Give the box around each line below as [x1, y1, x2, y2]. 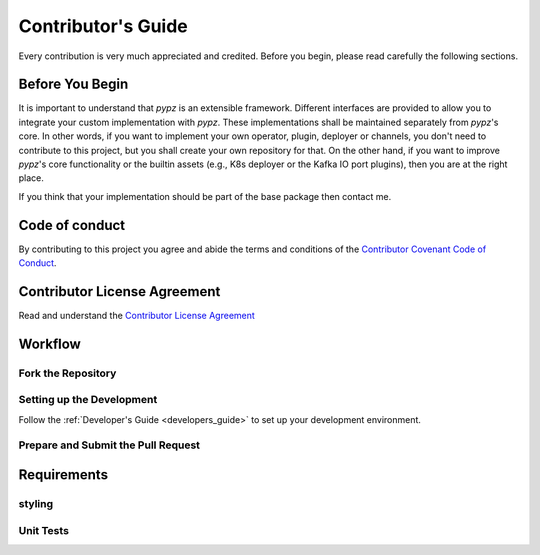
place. [18, 172, 45, 184]
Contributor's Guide [18, 15, 189, 37]
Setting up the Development [18, 393, 158, 407]
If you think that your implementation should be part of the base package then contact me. [18, 190, 392, 202]
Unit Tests [18, 523, 70, 537]
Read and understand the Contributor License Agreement [18, 310, 255, 321]
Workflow [18, 335, 82, 352]
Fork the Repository [18, 366, 117, 380]
